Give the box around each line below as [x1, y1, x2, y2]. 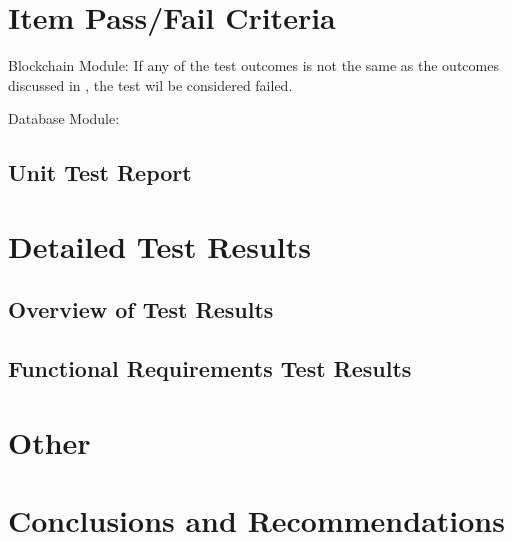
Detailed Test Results [8, 225, 311, 266]
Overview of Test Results [8, 294, 274, 325]
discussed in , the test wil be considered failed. [8, 74, 293, 95]
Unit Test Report [8, 157, 192, 188]
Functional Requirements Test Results [8, 353, 412, 384]
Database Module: [8, 108, 120, 129]
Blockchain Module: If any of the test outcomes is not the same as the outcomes [8, 55, 499, 76]
